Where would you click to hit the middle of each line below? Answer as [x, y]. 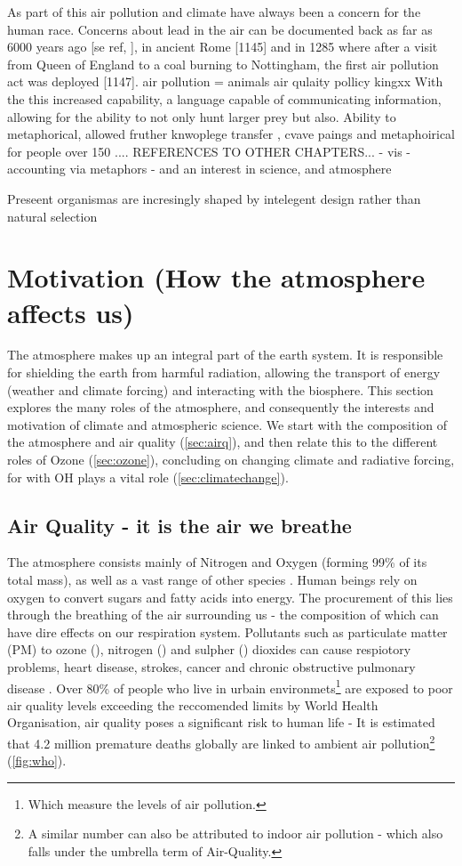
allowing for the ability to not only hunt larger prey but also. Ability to [202, 116]
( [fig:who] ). [37, 761]
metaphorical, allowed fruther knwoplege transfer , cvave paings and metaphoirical [231, 134]
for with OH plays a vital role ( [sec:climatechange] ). [148, 477]
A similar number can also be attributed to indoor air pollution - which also [235, 834]
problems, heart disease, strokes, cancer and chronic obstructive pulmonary [211, 666]
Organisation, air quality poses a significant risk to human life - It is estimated [221, 722]
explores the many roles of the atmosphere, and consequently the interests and [221, 407]
